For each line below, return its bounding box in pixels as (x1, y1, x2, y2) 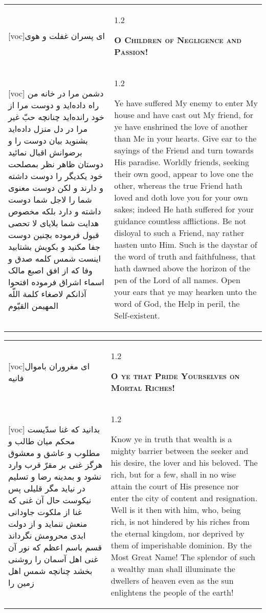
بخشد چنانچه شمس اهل (8, 564, 93, 577)
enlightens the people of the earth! (110, 586, 234, 598)
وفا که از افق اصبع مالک (8, 264, 93, 276)
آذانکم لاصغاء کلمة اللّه (8, 287, 86, 300)
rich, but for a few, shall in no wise (110, 468, 236, 480)
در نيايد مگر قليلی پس (8, 482, 85, 494)
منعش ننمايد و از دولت (8, 517, 87, 529)
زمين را (8, 576, 34, 588)
